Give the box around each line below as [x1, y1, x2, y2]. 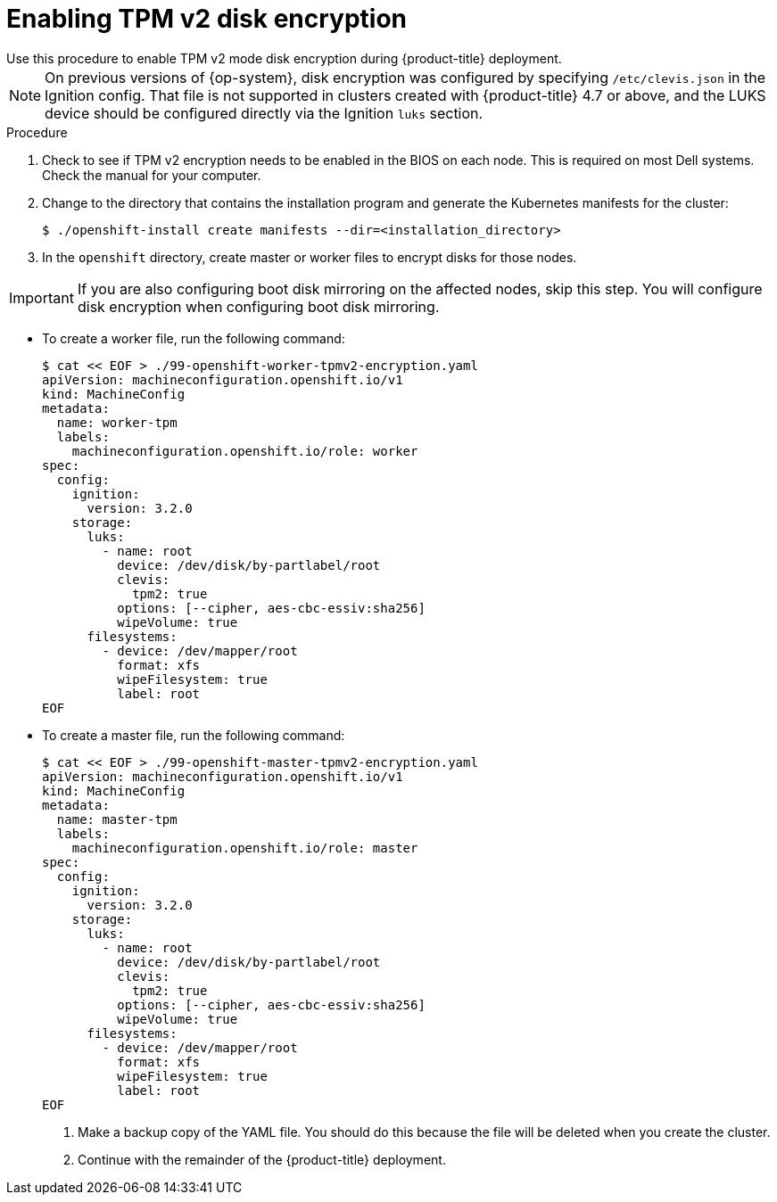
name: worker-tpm [56, 415, 178, 430]
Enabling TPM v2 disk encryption [6, 4, 408, 34]
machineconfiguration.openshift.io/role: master [71, 840, 418, 855]
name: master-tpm [56, 811, 178, 827]
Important [9, 288, 74, 307]
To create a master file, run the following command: [42, 727, 345, 743]
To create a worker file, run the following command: [42, 330, 345, 346]
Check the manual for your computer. [42, 167, 261, 183]
